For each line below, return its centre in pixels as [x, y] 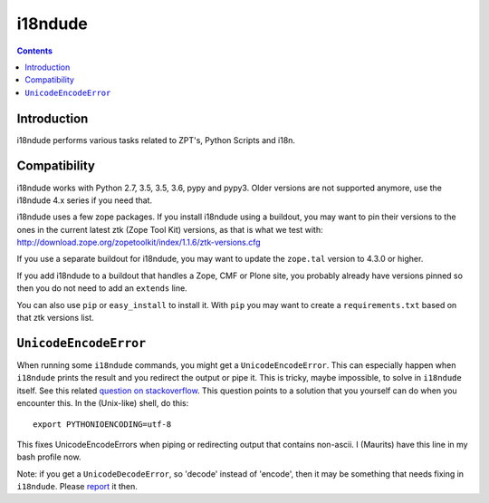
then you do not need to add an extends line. [102, 288]
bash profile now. [49, 457]
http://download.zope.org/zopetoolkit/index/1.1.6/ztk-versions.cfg [139, 242]
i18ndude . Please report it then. [77, 487]
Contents [35, 51]
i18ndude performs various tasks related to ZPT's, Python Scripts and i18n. [156, 140]
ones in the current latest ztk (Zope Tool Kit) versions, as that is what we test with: [170, 229]
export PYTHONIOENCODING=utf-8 [102, 424]
